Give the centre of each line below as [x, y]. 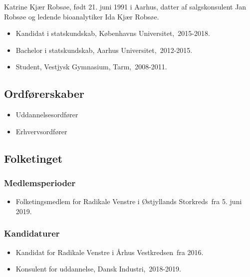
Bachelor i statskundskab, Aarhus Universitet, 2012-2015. [104, 50]
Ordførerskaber [44, 94]
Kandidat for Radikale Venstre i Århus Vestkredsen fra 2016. [110, 252]
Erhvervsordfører [41, 131]
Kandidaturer [32, 233]
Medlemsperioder [40, 183]
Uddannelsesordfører [47, 115]
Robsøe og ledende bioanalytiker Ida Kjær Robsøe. [82, 16]
